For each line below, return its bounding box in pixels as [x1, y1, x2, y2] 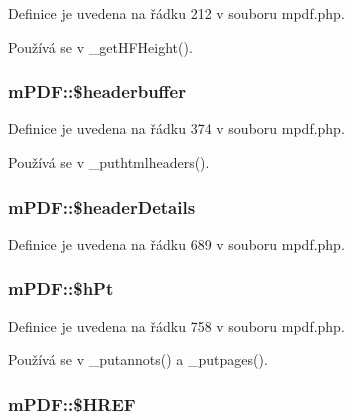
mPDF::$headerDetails [8, 194, 196, 219]
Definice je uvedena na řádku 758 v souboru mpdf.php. [8, 315, 345, 336]
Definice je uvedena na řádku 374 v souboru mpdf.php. [8, 118, 345, 139]
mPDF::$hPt [8, 276, 114, 301]
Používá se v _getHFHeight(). [8, 36, 193, 57]
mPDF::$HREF [8, 391, 136, 416]
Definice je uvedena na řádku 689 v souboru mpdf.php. [8, 233, 345, 254]
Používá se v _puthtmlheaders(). [8, 152, 210, 172]
